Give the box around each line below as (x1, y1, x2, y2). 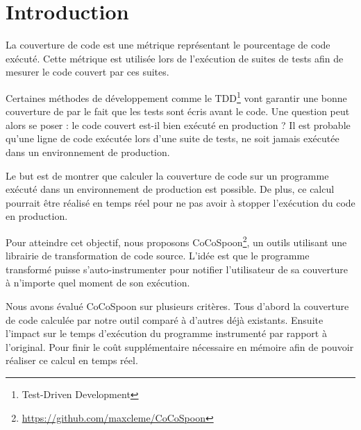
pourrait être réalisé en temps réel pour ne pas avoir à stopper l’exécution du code (6, 195, 355, 209)
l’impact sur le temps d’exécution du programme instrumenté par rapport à (6, 326, 327, 341)
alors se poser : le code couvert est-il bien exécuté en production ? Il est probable (6, 117, 351, 132)
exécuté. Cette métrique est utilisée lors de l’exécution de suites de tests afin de (6, 51, 344, 65)
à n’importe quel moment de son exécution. (6, 275, 190, 290)
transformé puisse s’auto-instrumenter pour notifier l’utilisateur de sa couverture (6, 261, 348, 276)
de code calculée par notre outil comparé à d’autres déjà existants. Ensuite (6, 312, 324, 327)
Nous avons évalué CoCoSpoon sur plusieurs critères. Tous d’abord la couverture (6, 298, 349, 313)
